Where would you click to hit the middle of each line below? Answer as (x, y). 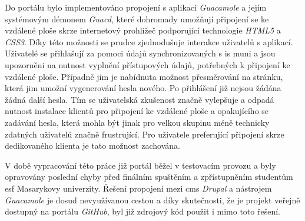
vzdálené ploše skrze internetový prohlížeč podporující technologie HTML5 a (143, 30)
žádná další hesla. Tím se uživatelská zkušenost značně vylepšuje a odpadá (140, 99)
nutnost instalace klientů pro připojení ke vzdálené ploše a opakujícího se (137, 111)
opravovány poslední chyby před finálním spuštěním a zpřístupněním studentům (149, 177)
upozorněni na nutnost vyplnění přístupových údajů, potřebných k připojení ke (147, 64)
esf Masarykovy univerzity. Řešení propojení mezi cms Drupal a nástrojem (138, 188)
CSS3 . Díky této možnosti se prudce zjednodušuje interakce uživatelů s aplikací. (149, 41)
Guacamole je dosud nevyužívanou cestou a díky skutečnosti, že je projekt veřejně (152, 200)
